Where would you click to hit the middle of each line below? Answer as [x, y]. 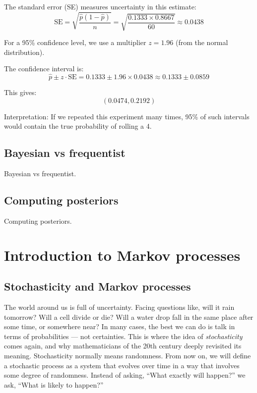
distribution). [24, 52]
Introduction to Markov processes [122, 255]
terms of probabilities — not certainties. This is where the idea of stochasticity [123, 336]
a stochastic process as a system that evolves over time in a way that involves [122, 365]
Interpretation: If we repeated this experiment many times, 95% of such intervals [127, 116]
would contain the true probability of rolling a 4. [78, 126]
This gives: [20, 92]
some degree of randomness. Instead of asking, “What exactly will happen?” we [125, 375]
